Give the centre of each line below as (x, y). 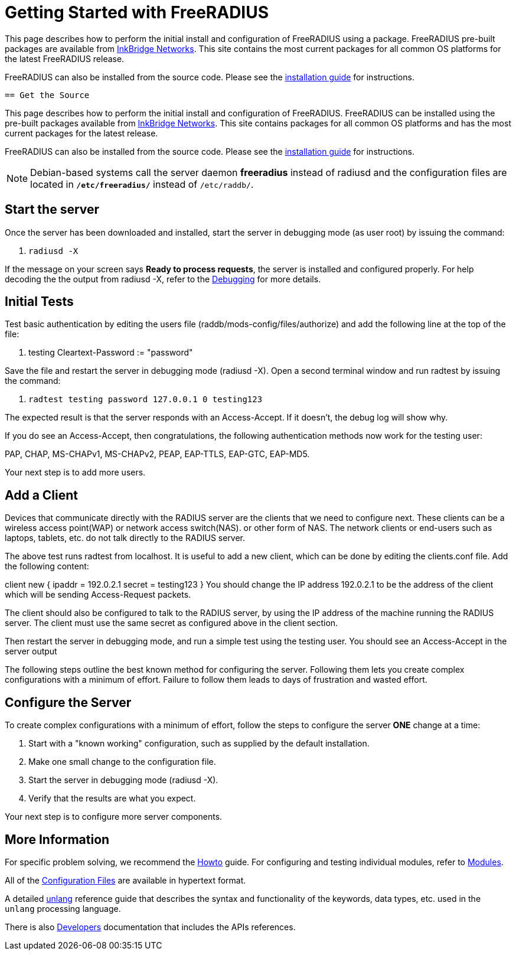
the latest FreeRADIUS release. (65, 58)
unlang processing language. (63, 908)
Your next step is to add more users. (75, 472)
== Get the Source (47, 95)
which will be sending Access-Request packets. (98, 595)
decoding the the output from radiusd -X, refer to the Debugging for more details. (163, 279)
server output (31, 651)
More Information (57, 839)
